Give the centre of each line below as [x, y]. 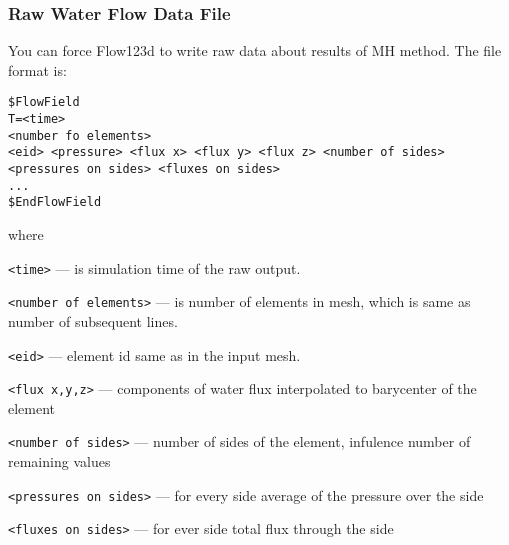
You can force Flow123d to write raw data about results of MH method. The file [255, 50]
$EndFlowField [55, 202]
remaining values [59, 461]
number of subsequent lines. [93, 320]
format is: [37, 69]
